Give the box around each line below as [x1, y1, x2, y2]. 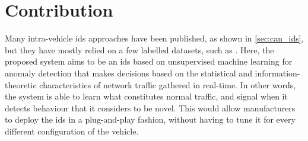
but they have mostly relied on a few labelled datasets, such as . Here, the [5, 43, 274, 56]
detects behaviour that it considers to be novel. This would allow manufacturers [5, 101, 296, 114]
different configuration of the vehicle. [5, 124, 139, 137]
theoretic [5, 78, 37, 91]
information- [255, 66, 300, 79]
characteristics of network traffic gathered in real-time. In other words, [39, 78, 296, 91]
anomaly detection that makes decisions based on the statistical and [5, 66, 252, 79]
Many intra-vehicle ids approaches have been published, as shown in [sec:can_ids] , [5, 32, 304, 44]
